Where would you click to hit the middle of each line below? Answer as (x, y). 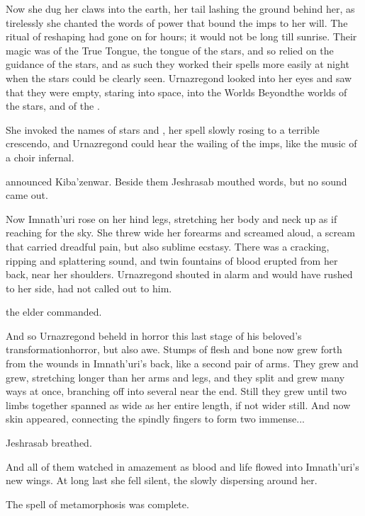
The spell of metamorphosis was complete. (97, 504)
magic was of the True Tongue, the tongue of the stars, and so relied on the (170, 50)
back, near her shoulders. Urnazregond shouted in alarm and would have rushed (179, 274)
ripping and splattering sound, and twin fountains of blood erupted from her (172, 260)
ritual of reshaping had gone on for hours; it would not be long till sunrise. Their (181, 36)
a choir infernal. (40, 157)
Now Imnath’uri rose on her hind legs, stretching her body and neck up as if (172, 218)
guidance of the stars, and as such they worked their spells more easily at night (178, 64)
